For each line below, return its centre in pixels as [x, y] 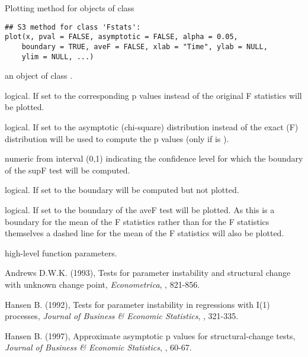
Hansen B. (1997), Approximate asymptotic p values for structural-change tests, [150, 335]
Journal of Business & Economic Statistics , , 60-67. [98, 347]
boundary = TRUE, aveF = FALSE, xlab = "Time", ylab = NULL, [145, 46]
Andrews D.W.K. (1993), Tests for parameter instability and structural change [148, 273]
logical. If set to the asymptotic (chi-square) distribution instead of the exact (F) [152, 127]
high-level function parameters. [61, 253]
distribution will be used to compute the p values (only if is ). [117, 138]
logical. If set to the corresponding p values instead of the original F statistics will [153, 95]
